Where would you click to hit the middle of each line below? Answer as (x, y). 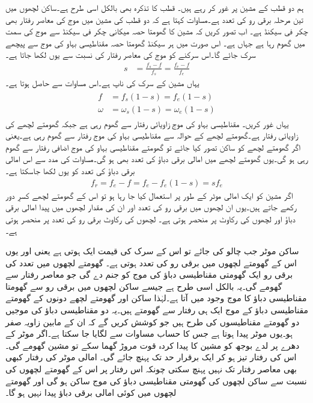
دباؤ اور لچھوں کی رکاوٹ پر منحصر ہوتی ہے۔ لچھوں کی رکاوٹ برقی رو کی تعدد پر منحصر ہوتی (150, 218)
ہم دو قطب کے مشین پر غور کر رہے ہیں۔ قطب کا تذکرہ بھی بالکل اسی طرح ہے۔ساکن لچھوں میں (155, 7)
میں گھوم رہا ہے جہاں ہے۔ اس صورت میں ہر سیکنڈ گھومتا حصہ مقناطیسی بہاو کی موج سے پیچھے (155, 42)
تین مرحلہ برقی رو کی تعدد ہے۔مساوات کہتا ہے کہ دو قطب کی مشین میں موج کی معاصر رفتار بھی (154, 19)
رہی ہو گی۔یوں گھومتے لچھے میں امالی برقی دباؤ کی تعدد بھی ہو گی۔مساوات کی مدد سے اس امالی (157, 159)
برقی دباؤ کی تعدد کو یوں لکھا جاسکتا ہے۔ (70, 171)
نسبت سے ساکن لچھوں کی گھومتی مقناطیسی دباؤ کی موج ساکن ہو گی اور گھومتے (156, 380)
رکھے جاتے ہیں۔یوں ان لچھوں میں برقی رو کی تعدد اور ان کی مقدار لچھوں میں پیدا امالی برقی (151, 207)
